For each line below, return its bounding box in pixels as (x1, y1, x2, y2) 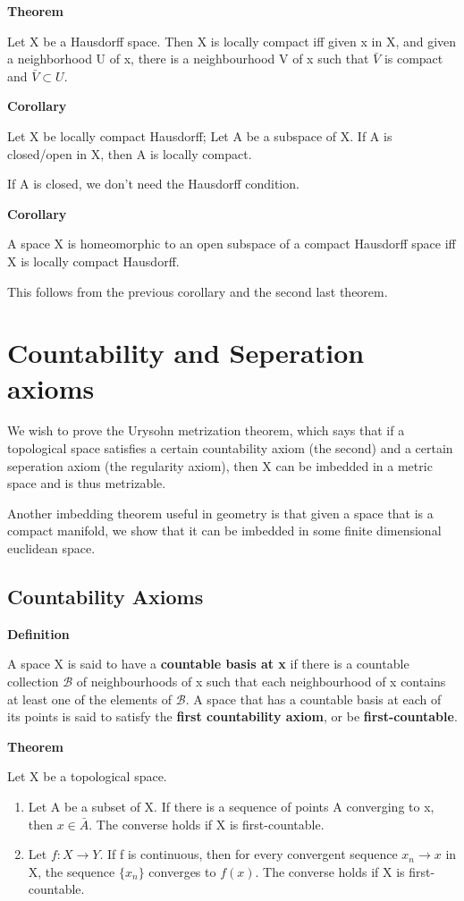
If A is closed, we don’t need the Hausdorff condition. (7, 174, 299, 193)
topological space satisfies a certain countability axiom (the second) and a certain (7, 439, 453, 458)
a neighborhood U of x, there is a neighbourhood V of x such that (7, 49, 369, 68)
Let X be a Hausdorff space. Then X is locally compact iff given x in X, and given (7, 31, 457, 50)
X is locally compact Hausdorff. (7, 251, 180, 270)
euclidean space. (7, 539, 96, 557)
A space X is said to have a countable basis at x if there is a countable (7, 654, 409, 673)
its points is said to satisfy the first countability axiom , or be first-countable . (7, 707, 458, 726)
